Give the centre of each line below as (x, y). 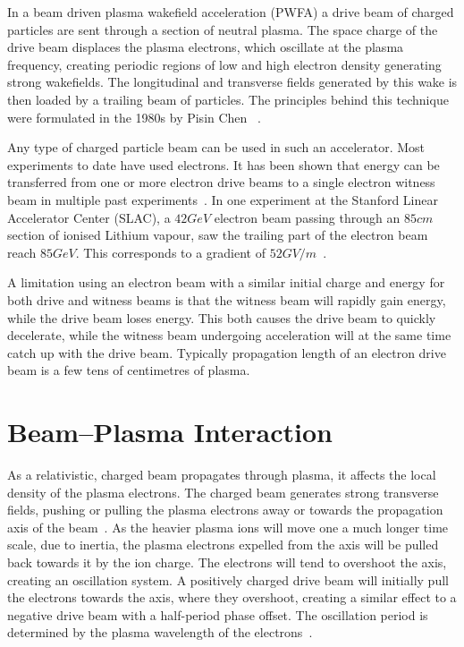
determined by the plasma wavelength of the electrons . (160, 632)
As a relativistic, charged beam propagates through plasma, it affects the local (222, 474)
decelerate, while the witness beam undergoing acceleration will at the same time (229, 335)
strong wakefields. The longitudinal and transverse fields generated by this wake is (232, 82)
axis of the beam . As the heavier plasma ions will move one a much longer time (228, 527)
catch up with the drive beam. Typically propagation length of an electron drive (227, 352)
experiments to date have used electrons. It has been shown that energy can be (224, 164)
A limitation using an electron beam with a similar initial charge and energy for (226, 282)
